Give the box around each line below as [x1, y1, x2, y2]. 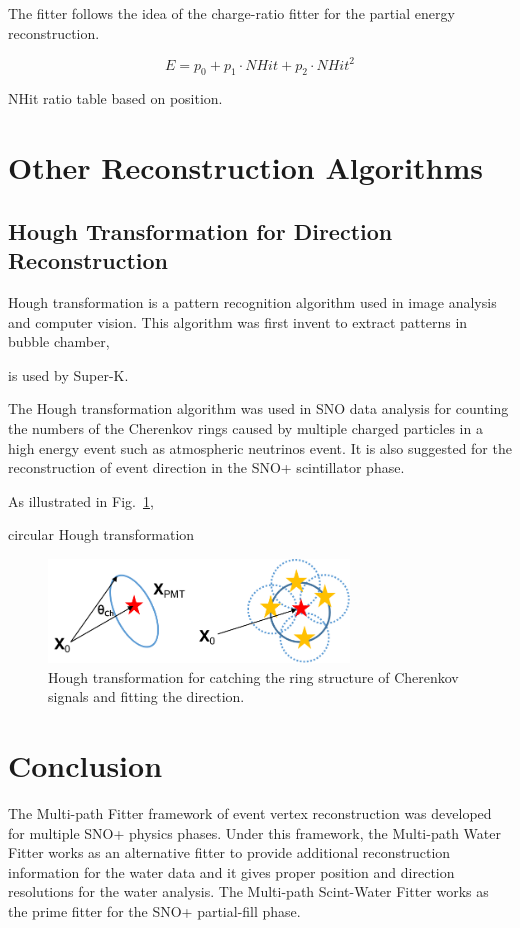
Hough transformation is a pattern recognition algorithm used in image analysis [8, 292, 497, 313]
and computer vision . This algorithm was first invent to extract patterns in [8, 311, 468, 332]
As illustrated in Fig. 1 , [8, 490, 154, 511]
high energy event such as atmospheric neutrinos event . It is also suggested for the [8, 437, 512, 458]
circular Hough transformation [8, 524, 195, 545]
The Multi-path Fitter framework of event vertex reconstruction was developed [8, 802, 492, 823]
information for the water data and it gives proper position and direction [8, 861, 455, 882]
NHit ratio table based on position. [8, 88, 223, 109]
